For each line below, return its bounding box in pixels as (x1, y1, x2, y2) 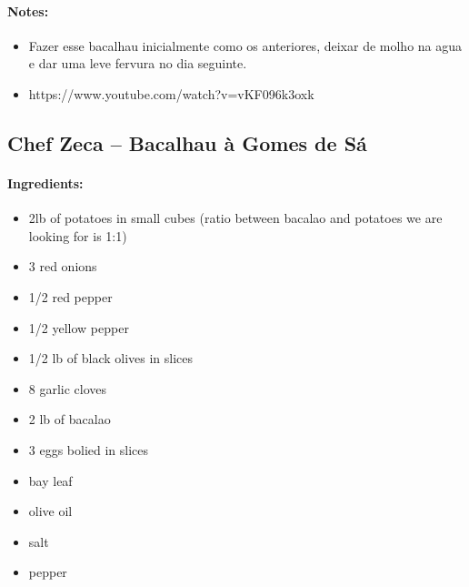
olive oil (28, 501, 73, 521)
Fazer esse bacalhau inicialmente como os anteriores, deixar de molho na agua (28, 35, 463, 55)
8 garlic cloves (28, 379, 107, 398)
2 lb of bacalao (28, 410, 111, 429)
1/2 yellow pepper (28, 318, 129, 337)
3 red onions (28, 257, 97, 276)
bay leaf (28, 471, 73, 490)
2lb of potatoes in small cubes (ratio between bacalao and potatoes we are (28, 208, 443, 228)
